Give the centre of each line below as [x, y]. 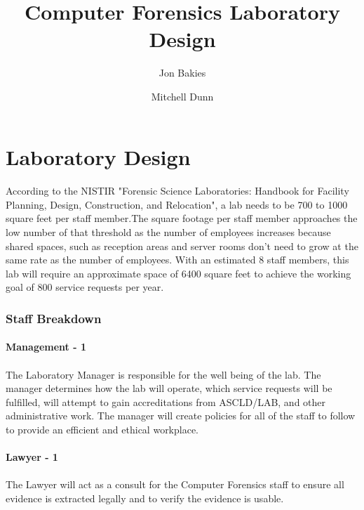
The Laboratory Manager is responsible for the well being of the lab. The [163, 374]
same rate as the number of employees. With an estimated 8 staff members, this [177, 260]
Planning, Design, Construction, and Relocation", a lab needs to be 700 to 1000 [177, 204]
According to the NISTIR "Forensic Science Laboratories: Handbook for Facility [177, 191]
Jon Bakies [182, 73]
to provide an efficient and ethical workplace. [102, 430]
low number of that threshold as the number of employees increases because [168, 232]
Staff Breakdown [54, 318]
